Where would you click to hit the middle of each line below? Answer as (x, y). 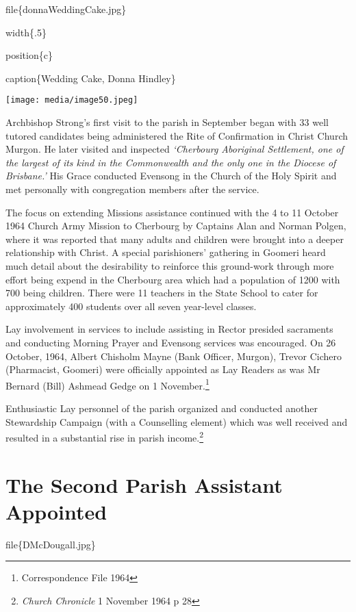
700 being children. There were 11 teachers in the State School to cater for (162, 293)
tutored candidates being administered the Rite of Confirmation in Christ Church (177, 135)
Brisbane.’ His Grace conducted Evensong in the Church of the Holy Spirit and (171, 176)
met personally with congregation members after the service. (132, 189)
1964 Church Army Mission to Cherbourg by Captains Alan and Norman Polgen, (176, 226)
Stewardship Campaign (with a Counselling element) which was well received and (177, 421)
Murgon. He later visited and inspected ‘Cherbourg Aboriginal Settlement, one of (175, 149)
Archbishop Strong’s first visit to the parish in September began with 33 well (167, 122)
